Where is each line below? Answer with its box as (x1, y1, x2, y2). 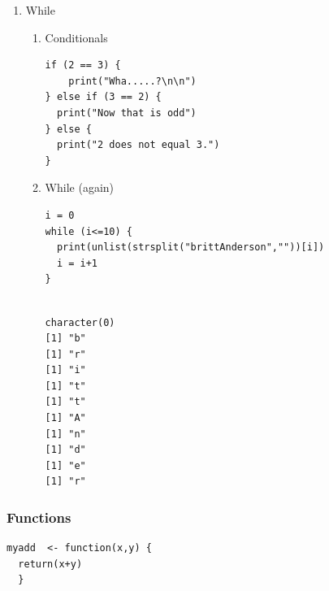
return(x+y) (18, 558, 83, 570)
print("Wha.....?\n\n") (68, 75, 197, 87)
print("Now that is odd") (56, 106, 197, 119)
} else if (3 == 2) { (45, 91, 162, 103)
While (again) (45, 179, 114, 196)
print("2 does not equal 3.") (56, 139, 220, 151)
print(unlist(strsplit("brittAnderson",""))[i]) (56, 241, 325, 254)
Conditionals (45, 28, 108, 46)
